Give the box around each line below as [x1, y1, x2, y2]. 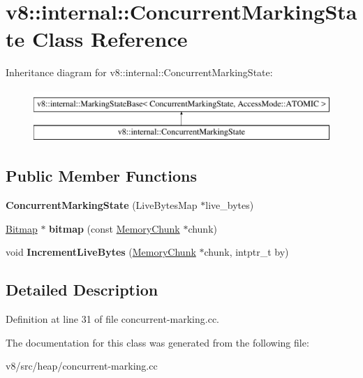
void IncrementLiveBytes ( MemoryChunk [6, 245, 196, 259]
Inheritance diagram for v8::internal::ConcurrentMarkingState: [6, 65, 273, 80]
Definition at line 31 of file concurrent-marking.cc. [6, 312, 219, 326]
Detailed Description [6, 279, 158, 300]
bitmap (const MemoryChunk [49, 221, 180, 235]
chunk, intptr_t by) [204, 245, 289, 259]
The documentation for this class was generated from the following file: [6, 335, 309, 349]
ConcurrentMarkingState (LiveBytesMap [6, 198, 198, 212]
